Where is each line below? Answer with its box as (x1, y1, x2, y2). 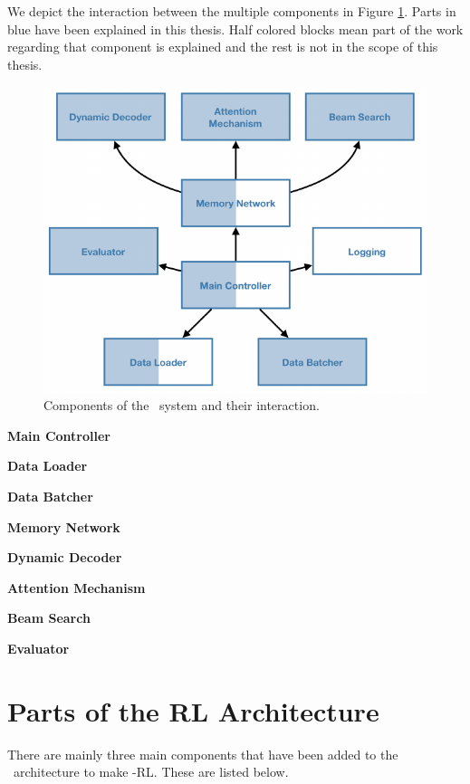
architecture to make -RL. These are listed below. (13, 762, 289, 781)
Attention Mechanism (7, 578, 146, 597)
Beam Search (7, 608, 91, 627)
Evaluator (7, 638, 70, 657)
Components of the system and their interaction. (43, 396, 320, 415)
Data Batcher (7, 487, 93, 506)
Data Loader (7, 456, 88, 475)
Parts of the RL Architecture (7, 692, 379, 729)
